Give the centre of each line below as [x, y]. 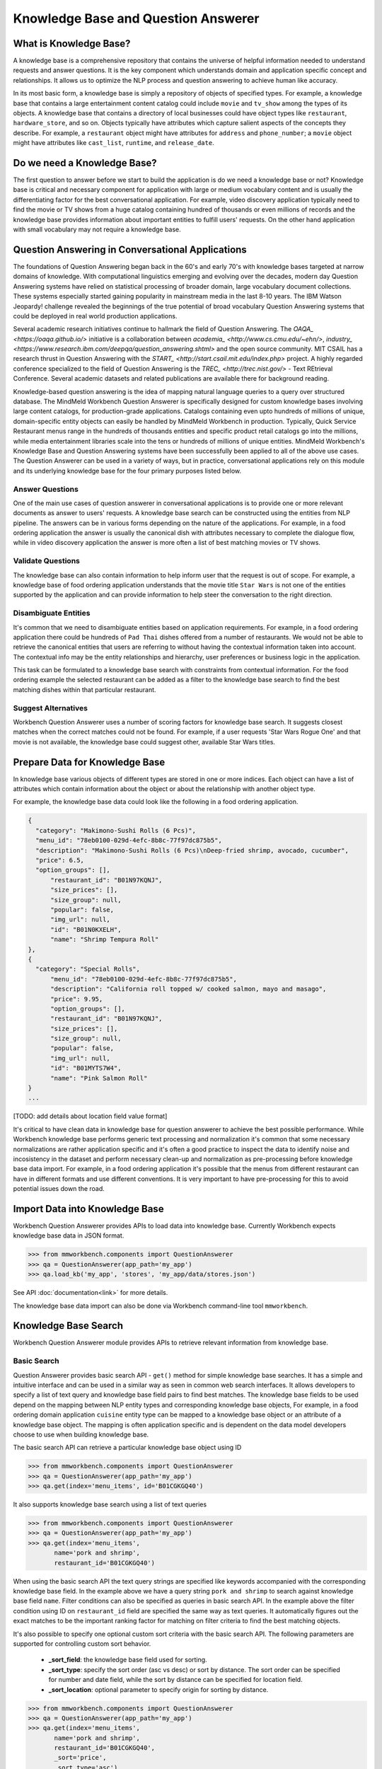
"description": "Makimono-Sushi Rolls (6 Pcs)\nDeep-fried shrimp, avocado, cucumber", [192, 850]
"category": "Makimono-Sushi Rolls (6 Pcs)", [116, 830]
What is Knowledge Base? [72, 44]
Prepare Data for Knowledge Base [89, 762]
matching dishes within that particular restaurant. [85, 689]
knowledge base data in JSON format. [69, 1235]
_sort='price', [80, 1758]
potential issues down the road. [59, 1189]
